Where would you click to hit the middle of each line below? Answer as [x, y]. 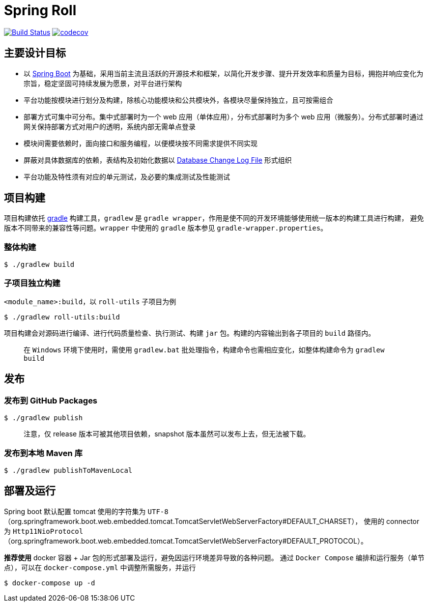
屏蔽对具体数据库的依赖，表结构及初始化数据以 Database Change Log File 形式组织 [158, 160]
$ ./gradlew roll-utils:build [62, 317]
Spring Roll [40, 10]
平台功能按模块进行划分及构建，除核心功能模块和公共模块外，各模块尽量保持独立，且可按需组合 [178, 100]
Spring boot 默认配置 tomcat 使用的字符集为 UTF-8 [86, 511]
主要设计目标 [35, 53]
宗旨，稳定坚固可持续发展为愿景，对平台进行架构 [103, 83]
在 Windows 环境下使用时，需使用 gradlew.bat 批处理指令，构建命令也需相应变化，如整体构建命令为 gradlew [204, 349]
